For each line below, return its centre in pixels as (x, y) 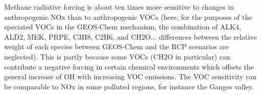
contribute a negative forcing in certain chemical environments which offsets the (129, 66)
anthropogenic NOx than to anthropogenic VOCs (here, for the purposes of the (128, 17)
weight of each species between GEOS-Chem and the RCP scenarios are (117, 46)
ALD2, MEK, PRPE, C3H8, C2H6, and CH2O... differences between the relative (130, 36)
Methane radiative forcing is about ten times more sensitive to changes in (119, 7)
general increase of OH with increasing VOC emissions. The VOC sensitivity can (130, 76)
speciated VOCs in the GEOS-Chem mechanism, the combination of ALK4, (123, 27)
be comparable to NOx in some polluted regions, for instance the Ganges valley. (129, 86)
